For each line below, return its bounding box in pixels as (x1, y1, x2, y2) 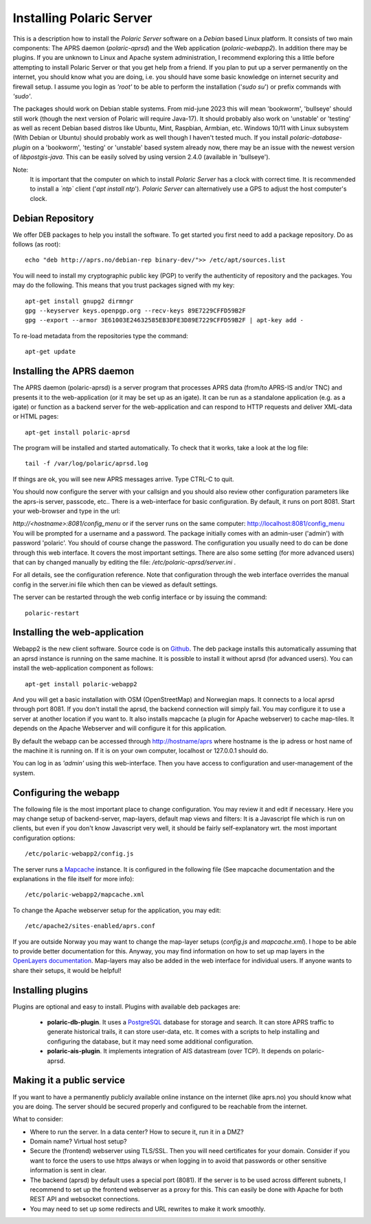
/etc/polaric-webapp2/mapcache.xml (25, 891, 145, 898)
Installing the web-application (12, 626, 144, 638)
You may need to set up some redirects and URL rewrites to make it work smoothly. (30, 1205, 266, 1213)
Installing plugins (12, 984, 89, 996)
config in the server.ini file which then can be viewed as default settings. (12, 580, 218, 589)
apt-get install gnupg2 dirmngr (25, 297, 134, 305)
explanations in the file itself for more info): (12, 875, 134, 883)
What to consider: (12, 1115, 63, 1123)
